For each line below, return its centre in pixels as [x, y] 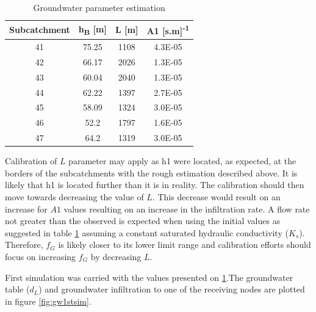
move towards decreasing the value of [74, 197]
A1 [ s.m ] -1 [168, 30]
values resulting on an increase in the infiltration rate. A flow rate [187, 209]
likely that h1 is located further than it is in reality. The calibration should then [155, 185]
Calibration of [31, 161]
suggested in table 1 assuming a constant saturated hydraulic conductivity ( [147, 232]
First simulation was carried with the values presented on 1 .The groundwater [149, 277]
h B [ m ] [92, 30]
